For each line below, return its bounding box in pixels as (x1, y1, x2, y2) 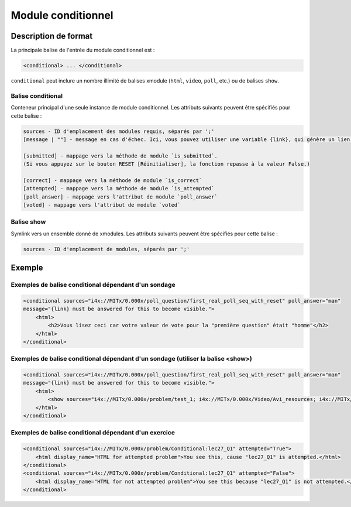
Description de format (11, 31, 93, 41)
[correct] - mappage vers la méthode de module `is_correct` (23, 177, 202, 184)
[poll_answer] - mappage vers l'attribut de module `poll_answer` (23, 193, 218, 200)
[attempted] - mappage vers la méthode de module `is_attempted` (23, 185, 215, 192)
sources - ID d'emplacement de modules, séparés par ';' (23, 246, 190, 252)
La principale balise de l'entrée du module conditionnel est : (11, 47, 155, 54)
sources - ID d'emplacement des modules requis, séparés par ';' (23, 128, 215, 135)
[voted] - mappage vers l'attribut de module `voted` (23, 202, 181, 208)
